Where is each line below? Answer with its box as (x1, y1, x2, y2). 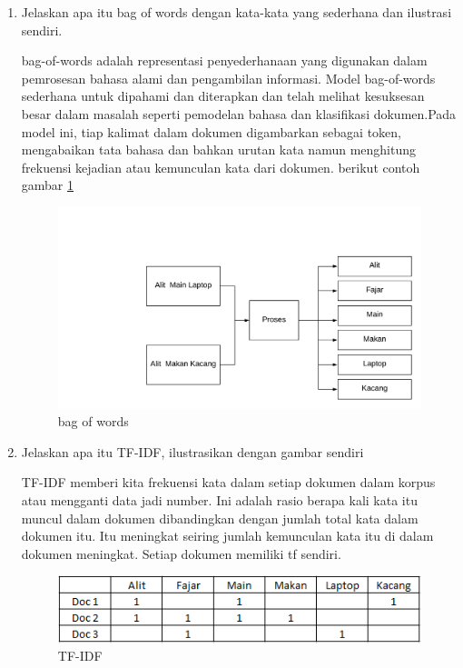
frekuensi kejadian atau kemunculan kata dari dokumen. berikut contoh (21, 157, 420, 176)
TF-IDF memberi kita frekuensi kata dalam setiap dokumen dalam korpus (21, 473, 436, 492)
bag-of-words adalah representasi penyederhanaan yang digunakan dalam (21, 51, 428, 70)
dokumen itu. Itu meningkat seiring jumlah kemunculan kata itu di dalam (21, 526, 434, 545)
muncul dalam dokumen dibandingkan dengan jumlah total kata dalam (21, 508, 419, 527)
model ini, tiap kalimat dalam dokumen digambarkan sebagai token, (21, 122, 402, 141)
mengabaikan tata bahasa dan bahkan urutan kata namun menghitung (21, 140, 416, 159)
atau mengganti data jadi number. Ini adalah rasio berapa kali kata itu (21, 490, 418, 509)
